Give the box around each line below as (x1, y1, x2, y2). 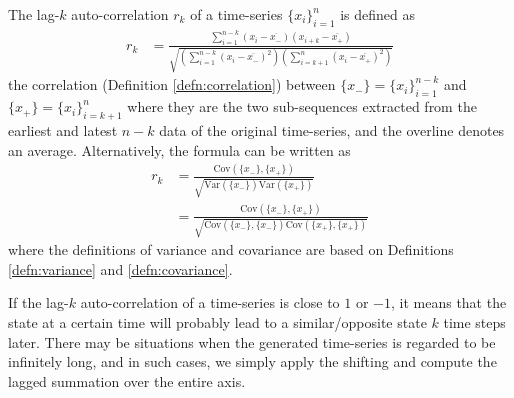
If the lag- (8, 292, 69, 313)
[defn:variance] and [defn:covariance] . (8, 258, 233, 279)
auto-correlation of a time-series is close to (80, 292, 340, 313)
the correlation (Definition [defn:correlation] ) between (8, 74, 336, 95)
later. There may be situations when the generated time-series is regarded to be (8, 331, 496, 352)
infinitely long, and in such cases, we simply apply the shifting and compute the (8, 351, 497, 372)
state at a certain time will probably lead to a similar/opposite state (8, 312, 427, 333)
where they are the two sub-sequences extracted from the (127, 96, 477, 117)
